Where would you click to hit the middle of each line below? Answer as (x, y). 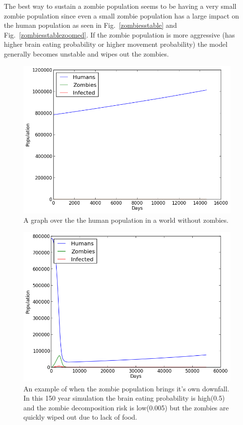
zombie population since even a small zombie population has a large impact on (121, 15)
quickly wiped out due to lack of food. (80, 417)
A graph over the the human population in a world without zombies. (126, 220)
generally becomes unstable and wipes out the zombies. (86, 53)
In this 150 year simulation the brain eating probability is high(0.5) (124, 398)
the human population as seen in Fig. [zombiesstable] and (91, 25)
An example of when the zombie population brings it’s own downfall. (126, 388)
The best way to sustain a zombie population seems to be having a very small (120, 6)
